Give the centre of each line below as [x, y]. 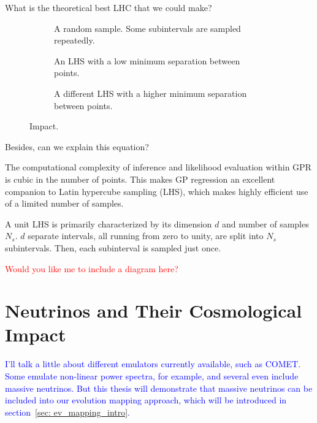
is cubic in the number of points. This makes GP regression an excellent [140, 179]
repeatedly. [74, 40]
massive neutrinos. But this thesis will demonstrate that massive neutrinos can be [159, 388]
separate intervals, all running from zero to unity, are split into [146, 236]
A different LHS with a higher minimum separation [151, 93]
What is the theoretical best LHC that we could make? [109, 7]
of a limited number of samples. [64, 203]
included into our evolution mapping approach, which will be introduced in [146, 400]
